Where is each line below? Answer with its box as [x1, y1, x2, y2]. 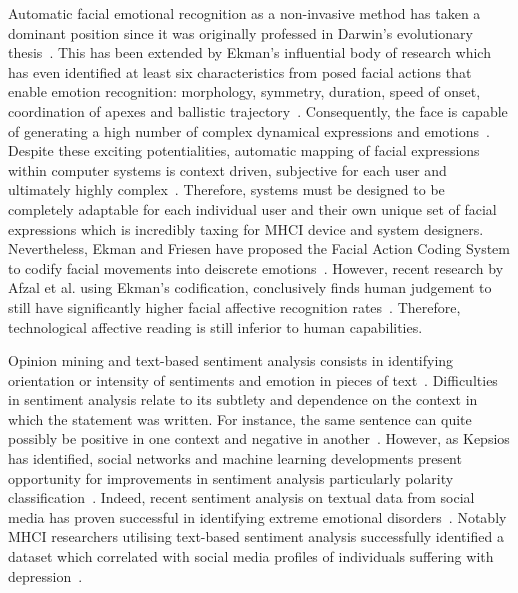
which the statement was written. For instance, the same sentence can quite [8, 408, 472, 429]
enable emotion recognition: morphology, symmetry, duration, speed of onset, [8, 81, 481, 102]
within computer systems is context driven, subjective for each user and [8, 159, 447, 180]
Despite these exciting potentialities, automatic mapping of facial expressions [8, 140, 480, 161]
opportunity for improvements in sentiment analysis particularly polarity [8, 467, 454, 488]
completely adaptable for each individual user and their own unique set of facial [8, 198, 497, 219]
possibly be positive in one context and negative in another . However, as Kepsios [8, 428, 510, 449]
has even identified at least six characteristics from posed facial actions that [8, 61, 472, 82]
